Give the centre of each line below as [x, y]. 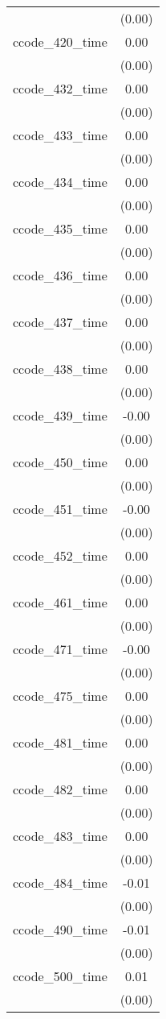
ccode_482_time [60, 789]
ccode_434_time [60, 182]
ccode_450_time [60, 462]
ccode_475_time [60, 696]
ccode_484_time [60, 882]
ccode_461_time [60, 602]
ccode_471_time [60, 649]
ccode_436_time [60, 275]
